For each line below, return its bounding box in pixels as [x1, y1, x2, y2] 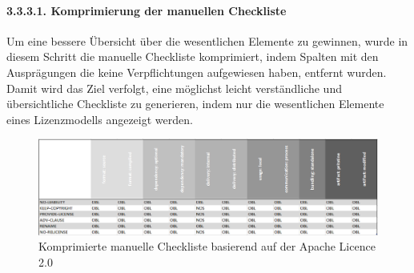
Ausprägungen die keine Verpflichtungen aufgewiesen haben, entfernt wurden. [6, 63, 387, 80]
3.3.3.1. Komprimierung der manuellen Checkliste [6, 2, 287, 18]
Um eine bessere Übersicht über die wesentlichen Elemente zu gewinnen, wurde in [6, 32, 408, 49]
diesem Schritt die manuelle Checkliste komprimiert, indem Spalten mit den [6, 48, 379, 65]
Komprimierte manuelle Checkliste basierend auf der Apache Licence [38, 238, 376, 255]
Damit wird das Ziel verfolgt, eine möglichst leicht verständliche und [6, 79, 342, 96]
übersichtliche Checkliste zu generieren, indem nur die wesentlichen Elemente [6, 95, 384, 112]
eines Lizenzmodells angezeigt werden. [6, 110, 193, 127]
